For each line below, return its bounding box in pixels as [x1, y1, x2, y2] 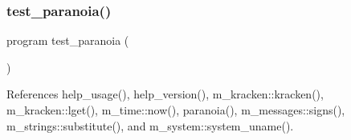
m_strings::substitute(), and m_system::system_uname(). [6, 117, 294, 134]
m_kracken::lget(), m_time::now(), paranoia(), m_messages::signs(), [6, 102, 345, 118]
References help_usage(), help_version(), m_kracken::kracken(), [6, 86, 324, 102]
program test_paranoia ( [6, 32, 129, 49]
